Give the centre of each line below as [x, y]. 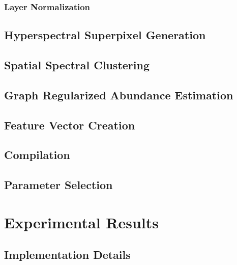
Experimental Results [81, 222]
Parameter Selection [58, 185]
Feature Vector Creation [70, 125]
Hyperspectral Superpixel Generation [105, 35]
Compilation [37, 155]
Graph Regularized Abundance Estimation [119, 95]
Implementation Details [67, 255]
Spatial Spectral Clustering [77, 65]
